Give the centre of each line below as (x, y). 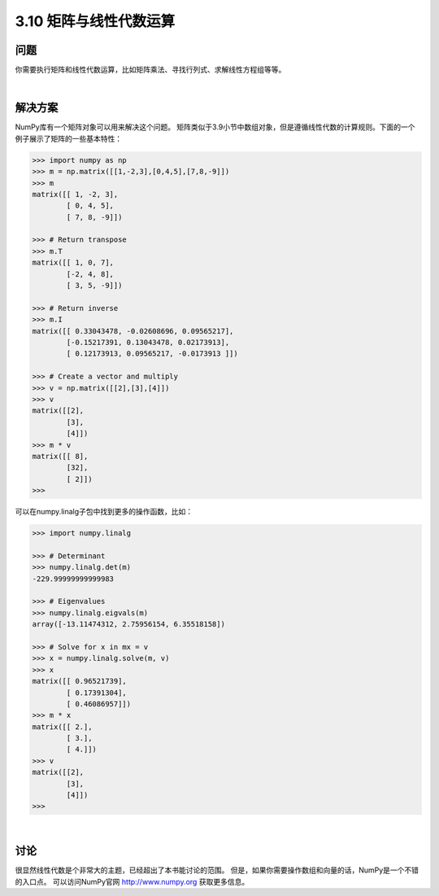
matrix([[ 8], (60, 456)
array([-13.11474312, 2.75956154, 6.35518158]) (128, 624)
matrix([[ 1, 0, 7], (73, 263)
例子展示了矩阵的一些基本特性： (68, 138)
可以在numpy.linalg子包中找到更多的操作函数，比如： (104, 512)
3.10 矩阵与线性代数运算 (95, 21)
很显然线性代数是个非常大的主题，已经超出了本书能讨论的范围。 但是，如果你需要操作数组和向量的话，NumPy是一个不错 (217, 870)
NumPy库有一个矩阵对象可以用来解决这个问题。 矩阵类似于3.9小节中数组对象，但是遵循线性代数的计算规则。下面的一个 (215, 127)
